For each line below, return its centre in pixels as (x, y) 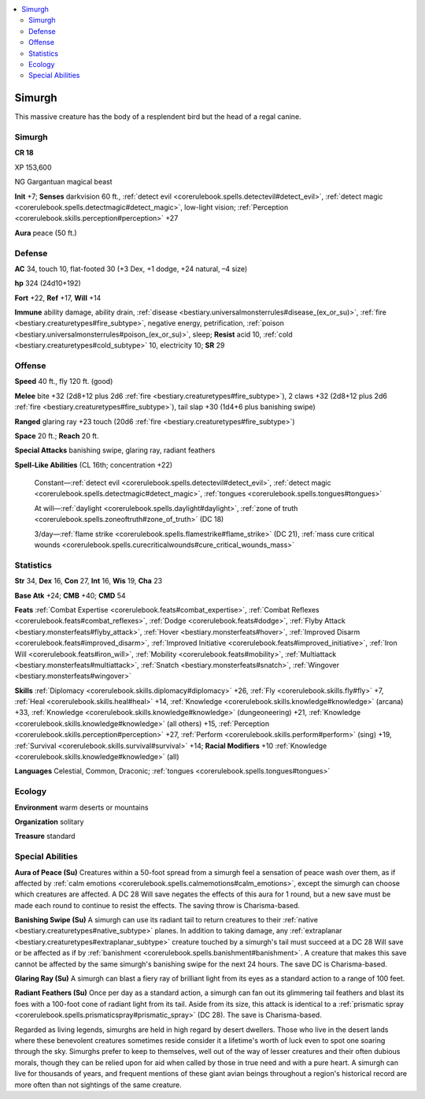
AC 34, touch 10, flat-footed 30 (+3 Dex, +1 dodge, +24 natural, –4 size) (131, 269)
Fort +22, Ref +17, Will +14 (58, 298)
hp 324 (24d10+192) (48, 283)
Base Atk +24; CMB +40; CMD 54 (70, 595)
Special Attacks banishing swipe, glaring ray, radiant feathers (115, 450)
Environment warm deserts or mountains (81, 807)
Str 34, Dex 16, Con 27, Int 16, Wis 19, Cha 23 (89, 581)
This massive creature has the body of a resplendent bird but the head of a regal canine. (158, 117)
